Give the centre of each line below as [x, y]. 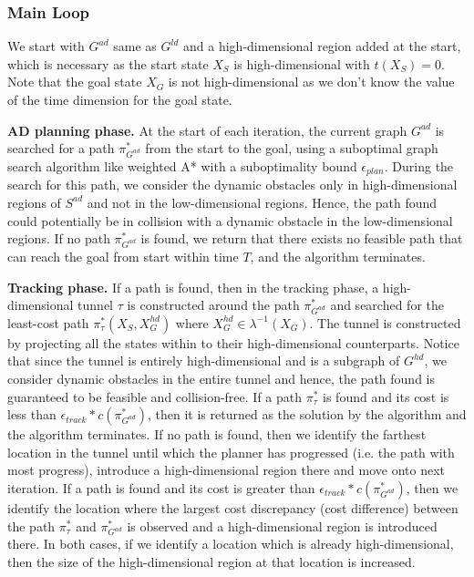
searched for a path [61, 148]
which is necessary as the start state [108, 63]
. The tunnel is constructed [385, 322]
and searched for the [387, 305]
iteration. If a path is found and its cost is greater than [161, 488]
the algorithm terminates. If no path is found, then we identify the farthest [217, 434]
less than [32, 414]
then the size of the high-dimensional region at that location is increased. [211, 561]
